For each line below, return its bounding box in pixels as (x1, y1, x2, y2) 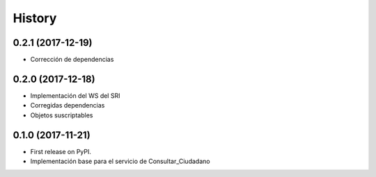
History (13, 10, 57, 26)
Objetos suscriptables (30, 111, 93, 119)
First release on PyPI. (30, 147, 92, 155)
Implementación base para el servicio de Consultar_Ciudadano (30, 157, 210, 166)
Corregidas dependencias (30, 101, 105, 110)
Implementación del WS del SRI (30, 91, 120, 100)
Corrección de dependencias (30, 56, 114, 64)
